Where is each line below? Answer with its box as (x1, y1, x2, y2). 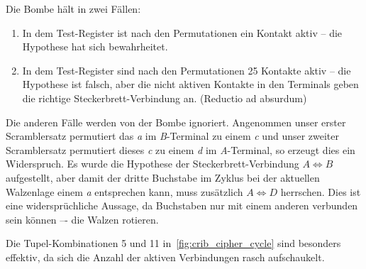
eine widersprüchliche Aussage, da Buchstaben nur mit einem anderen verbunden (6, 198, 358, 213)
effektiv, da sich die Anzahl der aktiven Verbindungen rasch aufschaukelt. (6, 249, 325, 264)
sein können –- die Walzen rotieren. (6, 212, 159, 226)
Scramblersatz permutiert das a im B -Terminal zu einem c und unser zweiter (6, 128, 340, 143)
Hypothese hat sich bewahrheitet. (22, 39, 168, 54)
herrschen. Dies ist (280, 184, 361, 199)
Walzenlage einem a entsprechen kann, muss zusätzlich (6, 184, 243, 199)
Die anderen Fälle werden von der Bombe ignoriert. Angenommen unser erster (6, 114, 346, 129)
